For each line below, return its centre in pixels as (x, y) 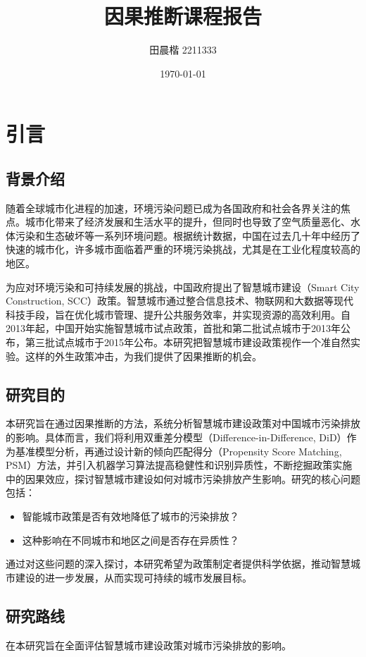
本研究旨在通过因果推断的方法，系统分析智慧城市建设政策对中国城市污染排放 (183, 423)
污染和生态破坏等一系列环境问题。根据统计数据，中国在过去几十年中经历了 (188, 235)
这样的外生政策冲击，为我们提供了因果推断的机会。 (143, 356)
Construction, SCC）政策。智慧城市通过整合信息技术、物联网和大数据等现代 (180, 301)
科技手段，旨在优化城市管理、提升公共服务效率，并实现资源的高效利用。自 (178, 314)
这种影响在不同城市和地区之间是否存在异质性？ (131, 540)
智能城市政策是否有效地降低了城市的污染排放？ (131, 516)
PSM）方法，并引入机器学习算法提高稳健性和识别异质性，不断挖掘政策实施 (179, 465)
